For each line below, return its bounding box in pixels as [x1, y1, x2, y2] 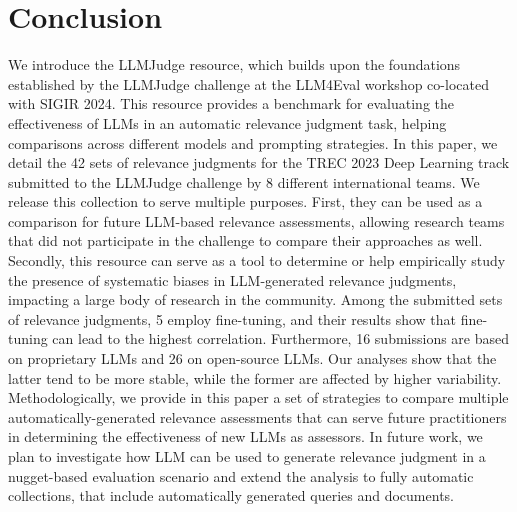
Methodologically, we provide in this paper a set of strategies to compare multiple [8, 387, 509, 408]
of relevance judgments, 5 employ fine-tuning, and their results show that [8, 308, 457, 329]
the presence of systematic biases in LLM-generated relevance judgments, [8, 269, 457, 290]
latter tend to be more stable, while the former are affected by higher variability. [8, 367, 502, 388]
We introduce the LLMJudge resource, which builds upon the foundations [8, 54, 461, 75]
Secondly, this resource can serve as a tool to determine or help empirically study [8, 250, 506, 271]
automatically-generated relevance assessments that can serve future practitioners [8, 406, 507, 427]
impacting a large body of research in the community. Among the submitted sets [8, 289, 503, 310]
